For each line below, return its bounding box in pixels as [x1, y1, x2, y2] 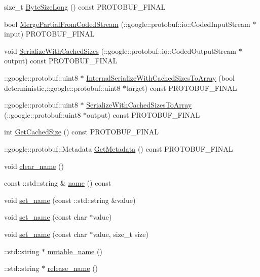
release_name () [47, 263, 98, 273]
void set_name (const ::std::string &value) [4, 194, 136, 205]
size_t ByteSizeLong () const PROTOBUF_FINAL [4, 2, 166, 12]
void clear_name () [4, 160, 64, 171]
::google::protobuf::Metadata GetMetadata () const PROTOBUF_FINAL [4, 143, 233, 154]
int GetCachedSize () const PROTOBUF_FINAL [4, 126, 159, 137]
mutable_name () [47, 246, 102, 256]
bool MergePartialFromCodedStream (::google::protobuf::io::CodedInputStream [4, 18, 250, 29]
